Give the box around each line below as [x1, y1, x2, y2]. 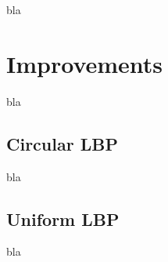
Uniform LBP [6, 206, 120, 231]
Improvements [6, 47, 163, 79]
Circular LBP [6, 131, 118, 155]
